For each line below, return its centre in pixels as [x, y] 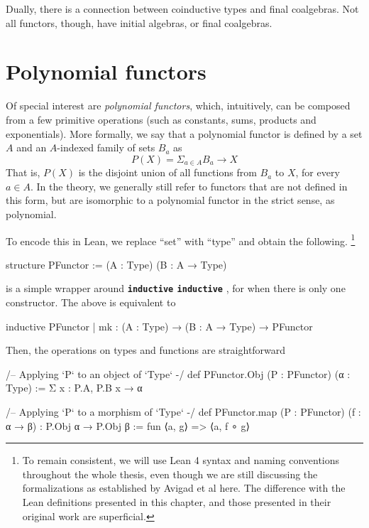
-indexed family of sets [106, 147]
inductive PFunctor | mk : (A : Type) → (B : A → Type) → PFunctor [159, 326]
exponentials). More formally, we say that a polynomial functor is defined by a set [184, 133]
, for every [318, 172]
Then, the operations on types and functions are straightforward [146, 350]
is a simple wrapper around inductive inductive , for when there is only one [176, 288]
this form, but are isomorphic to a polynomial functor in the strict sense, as [170, 200]
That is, [23, 172]
